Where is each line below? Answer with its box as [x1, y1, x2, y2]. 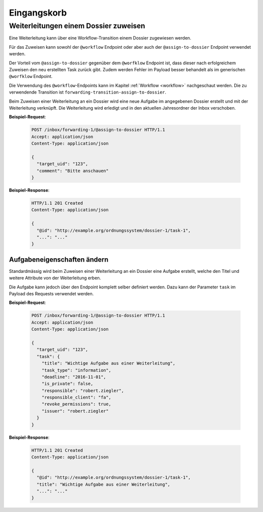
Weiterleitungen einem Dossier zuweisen [9, 21, 146, 30]
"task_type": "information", [41, 367, 112, 373]
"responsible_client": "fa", [41, 395, 112, 400]
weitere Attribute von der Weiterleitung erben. [9, 275, 101, 281]
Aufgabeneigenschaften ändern [9, 255, 109, 264]
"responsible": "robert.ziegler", [41, 388, 124, 393]
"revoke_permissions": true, [41, 401, 112, 407]
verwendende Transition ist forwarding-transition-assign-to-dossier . [9, 89, 167, 95]
